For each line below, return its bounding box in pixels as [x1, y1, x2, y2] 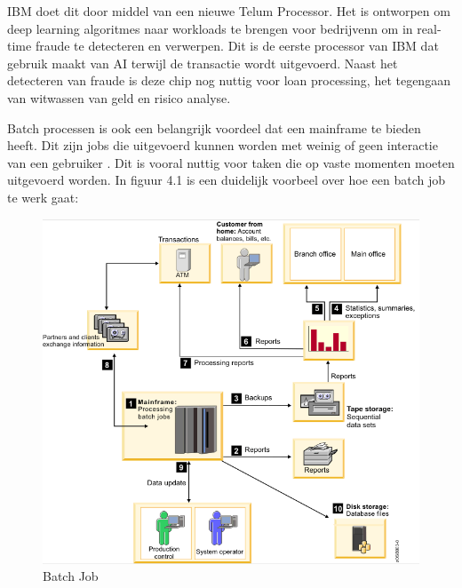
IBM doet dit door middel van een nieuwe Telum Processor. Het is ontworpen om [7, 2, 450, 20]
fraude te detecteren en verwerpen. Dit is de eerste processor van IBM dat [35, 36, 439, 55]
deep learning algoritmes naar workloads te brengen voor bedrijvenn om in [7, 19, 413, 37]
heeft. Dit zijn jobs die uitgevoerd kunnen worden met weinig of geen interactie [7, 136, 438, 155]
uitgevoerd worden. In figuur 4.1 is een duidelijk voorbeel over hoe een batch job [7, 171, 446, 189]
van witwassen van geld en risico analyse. [7, 88, 231, 107]
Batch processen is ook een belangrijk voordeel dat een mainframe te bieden [7, 118, 421, 137]
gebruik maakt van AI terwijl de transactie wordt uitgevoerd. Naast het [7, 53, 398, 72]
